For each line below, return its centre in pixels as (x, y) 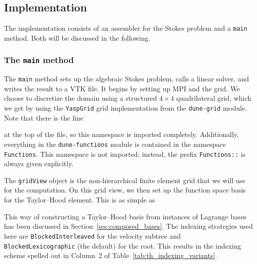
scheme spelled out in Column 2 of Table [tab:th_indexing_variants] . (111, 255)
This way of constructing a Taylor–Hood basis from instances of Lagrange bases (125, 216)
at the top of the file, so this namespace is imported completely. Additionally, (122, 134)
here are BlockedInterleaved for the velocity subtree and (93, 235)
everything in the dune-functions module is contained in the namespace (115, 144)
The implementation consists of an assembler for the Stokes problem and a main (126, 28)
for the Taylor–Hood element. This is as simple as (80, 200)
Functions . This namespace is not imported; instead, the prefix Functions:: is (125, 154)
